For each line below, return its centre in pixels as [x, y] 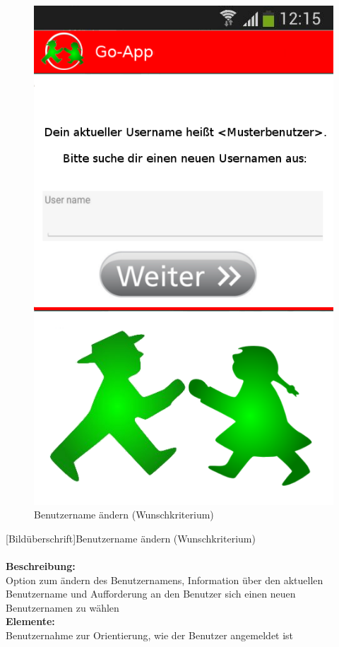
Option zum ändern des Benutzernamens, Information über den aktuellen [165, 580]
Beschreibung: [41, 566]
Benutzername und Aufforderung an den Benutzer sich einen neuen [151, 594]
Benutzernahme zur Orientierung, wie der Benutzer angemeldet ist [150, 635]
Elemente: [30, 621]
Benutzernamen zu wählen [63, 607]
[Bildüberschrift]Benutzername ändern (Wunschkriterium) [131, 538]
